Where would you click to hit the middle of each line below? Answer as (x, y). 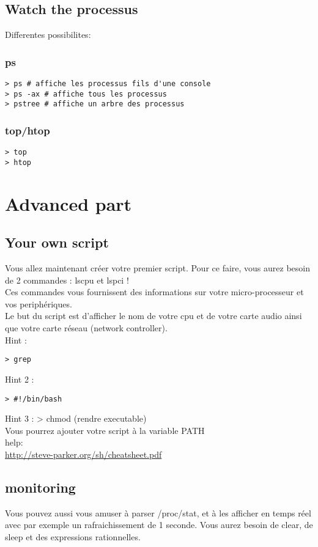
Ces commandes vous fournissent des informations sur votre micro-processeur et (154, 292)
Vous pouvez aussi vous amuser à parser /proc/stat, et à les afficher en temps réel (158, 512)
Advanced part (68, 203)
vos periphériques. (39, 303)
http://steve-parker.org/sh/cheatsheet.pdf (83, 454)
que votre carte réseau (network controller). (86, 328)
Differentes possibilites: (48, 35)
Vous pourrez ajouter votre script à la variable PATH (105, 430)
